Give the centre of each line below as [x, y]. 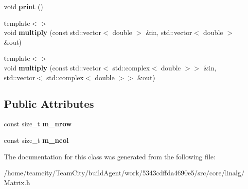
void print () [24, 6]
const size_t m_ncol [36, 140]
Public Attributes [49, 103]
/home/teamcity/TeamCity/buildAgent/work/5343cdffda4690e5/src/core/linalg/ [124, 173]
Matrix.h [17, 182]
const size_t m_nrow [38, 124]
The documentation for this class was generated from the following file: [110, 156]
